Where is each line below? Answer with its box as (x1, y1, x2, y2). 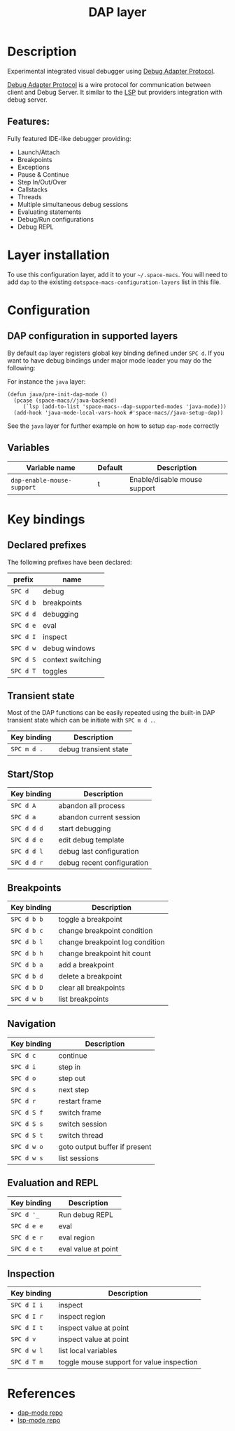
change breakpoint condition (58, 925, 153, 935)
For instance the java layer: (7, 377, 86, 386)
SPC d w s (10, 1154, 43, 1162)
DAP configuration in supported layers (7, 330, 178, 342)
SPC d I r (10, 1312, 43, 1321)
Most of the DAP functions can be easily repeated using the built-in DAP (7, 708, 215, 717)
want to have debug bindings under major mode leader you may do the (7, 356, 212, 365)
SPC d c (10, 1052, 36, 1059)
